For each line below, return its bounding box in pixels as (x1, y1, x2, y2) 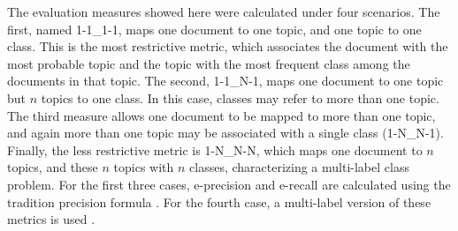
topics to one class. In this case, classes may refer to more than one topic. (41, 88, 439, 107)
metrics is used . (7, 210, 95, 228)
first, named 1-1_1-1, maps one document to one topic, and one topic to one (7, 19, 422, 38)
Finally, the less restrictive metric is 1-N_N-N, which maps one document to (7, 140, 423, 159)
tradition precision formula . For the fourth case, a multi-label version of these (7, 192, 431, 211)
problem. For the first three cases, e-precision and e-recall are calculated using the (7, 175, 451, 193)
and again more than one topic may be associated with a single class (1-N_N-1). (7, 123, 444, 142)
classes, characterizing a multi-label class (189, 158, 409, 176)
